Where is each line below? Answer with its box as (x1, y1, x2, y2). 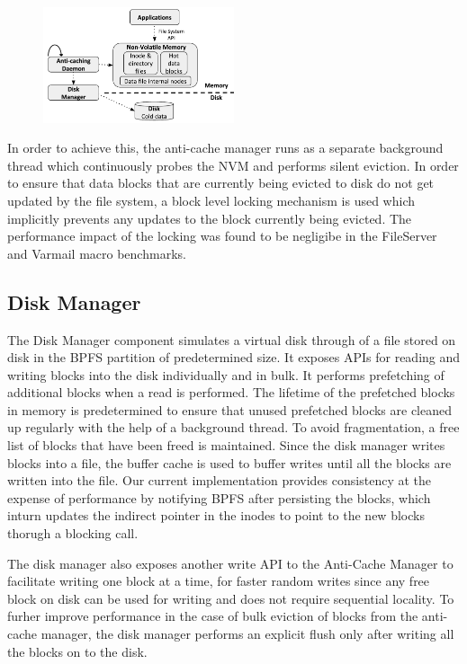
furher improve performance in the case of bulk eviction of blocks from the (7, 606, 418, 625)
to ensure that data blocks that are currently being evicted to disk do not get (7, 173, 435, 192)
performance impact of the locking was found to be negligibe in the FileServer (7, 226, 437, 245)
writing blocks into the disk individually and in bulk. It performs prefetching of (7, 365, 445, 384)
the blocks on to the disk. (7, 642, 148, 660)
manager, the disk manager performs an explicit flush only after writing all (40, 624, 454, 642)
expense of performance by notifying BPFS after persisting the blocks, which (7, 488, 431, 507)
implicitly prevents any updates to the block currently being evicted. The (7, 208, 412, 227)
